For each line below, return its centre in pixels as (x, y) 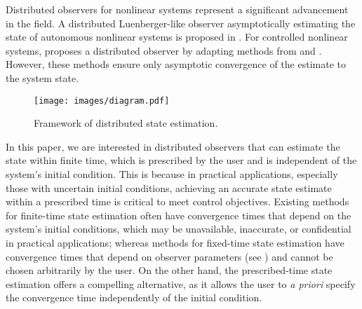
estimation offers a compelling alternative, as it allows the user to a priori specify (181, 283)
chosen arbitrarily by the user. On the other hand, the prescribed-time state (169, 270)
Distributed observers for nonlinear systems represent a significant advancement (177, 9)
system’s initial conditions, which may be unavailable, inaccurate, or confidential (179, 229)
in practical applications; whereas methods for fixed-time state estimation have (175, 242)
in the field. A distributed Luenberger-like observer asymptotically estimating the (181, 23)
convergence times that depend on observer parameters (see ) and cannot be (169, 256)
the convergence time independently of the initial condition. (134, 297)
